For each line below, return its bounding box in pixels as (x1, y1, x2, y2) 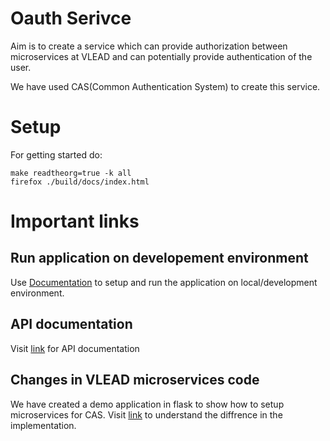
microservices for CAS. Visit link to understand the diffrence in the (10, 408, 283, 421)
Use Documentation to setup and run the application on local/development (10, 276, 318, 288)
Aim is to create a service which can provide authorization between (10, 40, 288, 52)
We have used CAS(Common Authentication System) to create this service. (10, 80, 321, 92)
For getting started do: (10, 148, 103, 161)
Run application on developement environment (10, 250, 309, 267)
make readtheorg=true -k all (10, 168, 132, 178)
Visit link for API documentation (10, 342, 140, 354)
